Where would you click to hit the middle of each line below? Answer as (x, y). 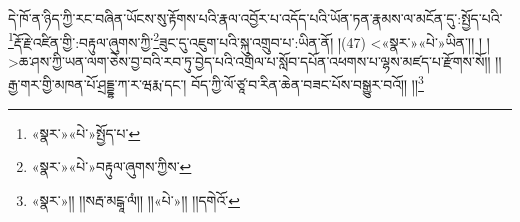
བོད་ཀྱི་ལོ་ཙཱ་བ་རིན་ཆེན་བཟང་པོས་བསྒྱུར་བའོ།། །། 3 (307, 83)
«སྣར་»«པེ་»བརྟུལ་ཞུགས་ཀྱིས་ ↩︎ (111, 166)
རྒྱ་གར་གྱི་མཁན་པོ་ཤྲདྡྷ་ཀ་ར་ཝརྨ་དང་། (97, 84)
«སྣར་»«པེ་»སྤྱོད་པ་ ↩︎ (86, 132)
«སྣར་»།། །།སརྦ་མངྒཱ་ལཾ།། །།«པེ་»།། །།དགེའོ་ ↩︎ (135, 199)
